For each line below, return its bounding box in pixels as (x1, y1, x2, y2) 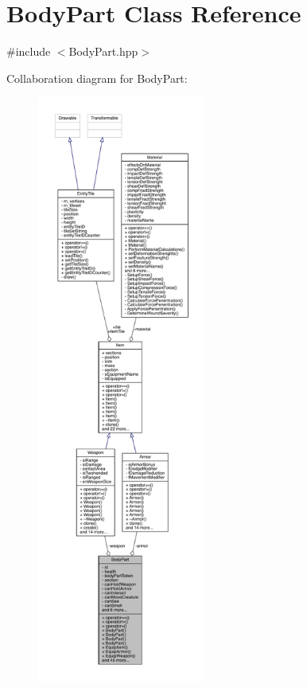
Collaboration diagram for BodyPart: (6, 69, 188, 86)
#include (6, 43, 51, 60)
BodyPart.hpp (68, 43, 138, 60)
